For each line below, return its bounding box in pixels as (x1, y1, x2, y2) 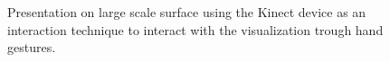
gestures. (7, 38, 56, 57)
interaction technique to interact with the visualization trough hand (7, 20, 384, 39)
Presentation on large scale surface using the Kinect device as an (7, 3, 366, 21)
